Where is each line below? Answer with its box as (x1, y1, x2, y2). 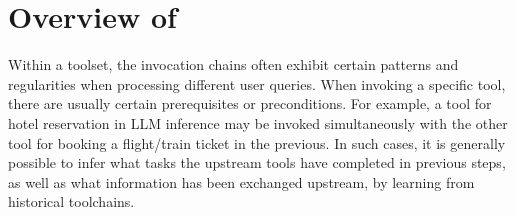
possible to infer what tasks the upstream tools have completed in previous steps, (8, 152, 506, 173)
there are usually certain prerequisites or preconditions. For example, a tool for (8, 93, 492, 114)
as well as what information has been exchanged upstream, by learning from (8, 171, 475, 192)
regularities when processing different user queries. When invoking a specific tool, (8, 73, 506, 94)
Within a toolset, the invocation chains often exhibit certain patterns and (8, 54, 459, 75)
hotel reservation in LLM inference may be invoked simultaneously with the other (8, 112, 508, 133)
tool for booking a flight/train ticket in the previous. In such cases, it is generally (8, 132, 506, 153)
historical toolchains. (8, 191, 135, 212)
